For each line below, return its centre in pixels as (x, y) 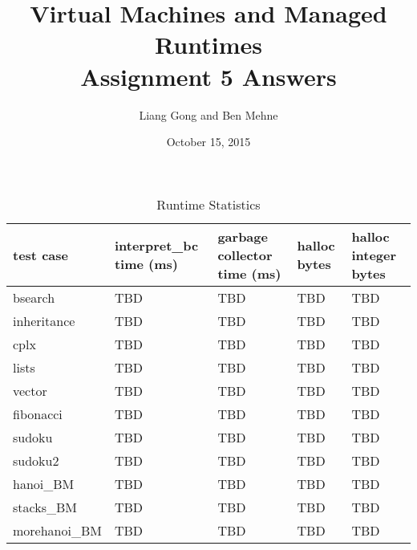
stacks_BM (45, 507)
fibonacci (38, 414)
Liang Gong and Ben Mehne (208, 114)
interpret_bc (156, 246)
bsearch (34, 297)
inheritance (44, 320)
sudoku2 (36, 460)
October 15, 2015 (208, 142)
